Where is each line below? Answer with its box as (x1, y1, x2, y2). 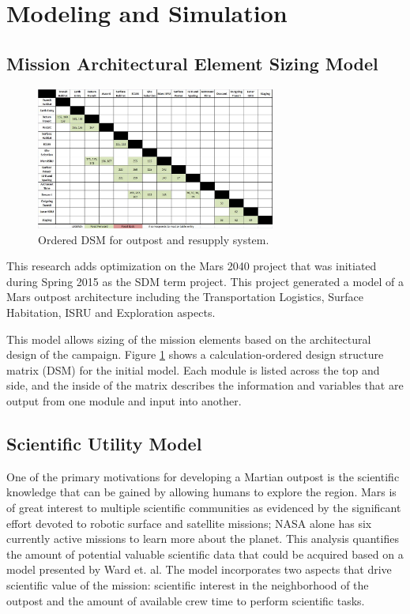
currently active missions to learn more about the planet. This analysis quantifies (6, 530, 399, 547)
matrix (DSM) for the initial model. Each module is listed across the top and (6, 361, 380, 378)
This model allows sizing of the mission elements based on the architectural (6, 330, 371, 347)
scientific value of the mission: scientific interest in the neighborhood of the (6, 576, 369, 593)
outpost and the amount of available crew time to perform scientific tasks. (6, 592, 365, 608)
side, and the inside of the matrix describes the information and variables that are (6, 377, 404, 394)
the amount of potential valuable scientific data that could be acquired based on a (6, 545, 404, 562)
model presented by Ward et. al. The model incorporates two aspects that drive (6, 561, 392, 578)
